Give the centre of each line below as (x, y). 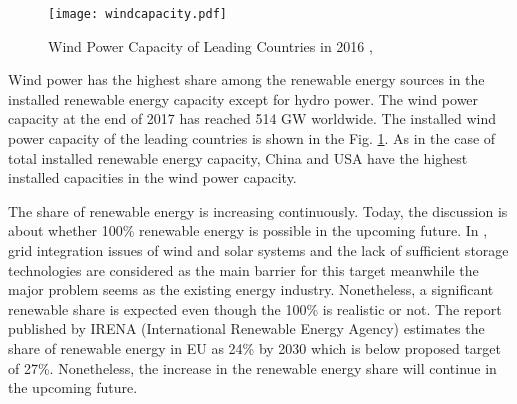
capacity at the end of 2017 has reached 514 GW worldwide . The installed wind (252, 118)
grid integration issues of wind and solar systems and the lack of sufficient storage (258, 250)
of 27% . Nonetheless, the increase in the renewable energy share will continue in (252, 367)
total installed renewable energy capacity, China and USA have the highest (238, 157)
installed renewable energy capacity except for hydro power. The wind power (243, 98)
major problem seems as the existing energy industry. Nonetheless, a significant (251, 289)
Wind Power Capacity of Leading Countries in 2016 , (210, 45)
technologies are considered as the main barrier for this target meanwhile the (243, 269)
